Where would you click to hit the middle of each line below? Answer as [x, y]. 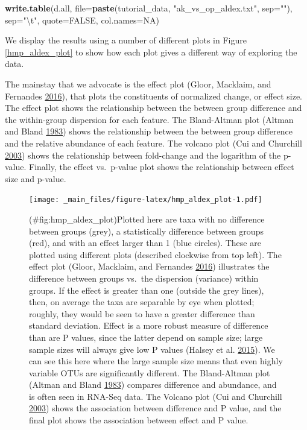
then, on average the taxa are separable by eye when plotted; [142, 302]
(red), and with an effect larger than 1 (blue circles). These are [145, 243]
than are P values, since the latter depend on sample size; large [146, 337]
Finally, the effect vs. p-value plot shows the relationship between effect [162, 167]
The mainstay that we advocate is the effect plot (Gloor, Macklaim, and [138, 84]
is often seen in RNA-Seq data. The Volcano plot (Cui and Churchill [156, 396]
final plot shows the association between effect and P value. [139, 420]
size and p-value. [36, 178]
